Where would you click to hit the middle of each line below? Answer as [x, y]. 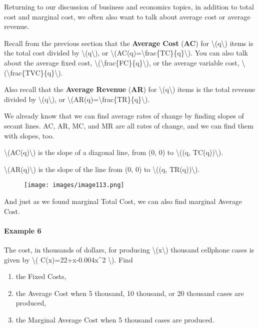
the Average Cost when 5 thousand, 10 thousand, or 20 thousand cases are [130, 293]
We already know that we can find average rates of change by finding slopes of [124, 116]
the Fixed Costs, [41, 276]
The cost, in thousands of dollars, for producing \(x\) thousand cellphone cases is [129, 249]
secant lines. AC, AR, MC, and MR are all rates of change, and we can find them [129, 125]
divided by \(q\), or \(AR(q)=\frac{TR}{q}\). [77, 99]
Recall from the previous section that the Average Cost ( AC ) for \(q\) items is [129, 43]
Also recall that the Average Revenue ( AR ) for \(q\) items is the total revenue [130, 89]
